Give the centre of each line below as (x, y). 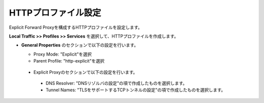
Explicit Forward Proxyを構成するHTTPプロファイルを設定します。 (76, 27)
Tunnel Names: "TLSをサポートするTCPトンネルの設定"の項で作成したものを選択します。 (136, 90)
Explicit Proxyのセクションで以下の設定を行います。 (86, 72)
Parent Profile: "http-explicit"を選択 (69, 61)
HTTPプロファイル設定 (55, 13)
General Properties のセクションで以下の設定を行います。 (80, 45)
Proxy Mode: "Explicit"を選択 (63, 54)
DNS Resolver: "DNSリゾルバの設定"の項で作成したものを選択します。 (117, 83)
